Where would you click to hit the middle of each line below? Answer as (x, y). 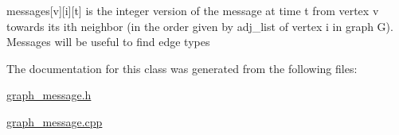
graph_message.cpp (55, 121)
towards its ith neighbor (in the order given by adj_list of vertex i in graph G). (200, 26)
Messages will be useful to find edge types (108, 42)
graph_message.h (49, 95)
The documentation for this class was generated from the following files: (182, 68)
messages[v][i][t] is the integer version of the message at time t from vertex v (193, 10)
